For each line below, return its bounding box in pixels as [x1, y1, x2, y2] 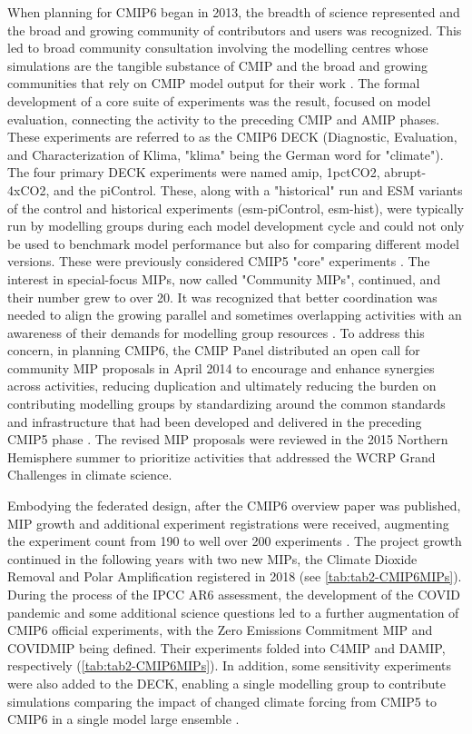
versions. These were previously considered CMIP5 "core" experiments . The [7, 252, 430, 271]
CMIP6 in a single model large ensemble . [7, 709, 240, 729]
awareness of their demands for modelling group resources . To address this [7, 322, 425, 342]
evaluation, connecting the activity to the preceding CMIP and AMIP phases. [7, 109, 440, 128]
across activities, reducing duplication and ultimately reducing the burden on [7, 376, 437, 395]
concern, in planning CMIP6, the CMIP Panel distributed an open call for [7, 341, 420, 360]
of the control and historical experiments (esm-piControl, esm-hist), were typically [7, 198, 465, 217]
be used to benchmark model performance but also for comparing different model [7, 233, 459, 253]
